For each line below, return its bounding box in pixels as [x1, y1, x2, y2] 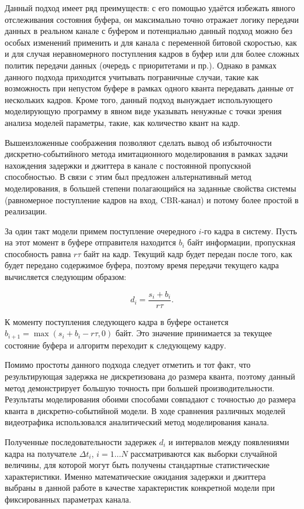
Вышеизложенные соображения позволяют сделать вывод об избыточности [5, 136, 272, 148]
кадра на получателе [5, 447, 77, 459]
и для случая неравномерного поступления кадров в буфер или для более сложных [5, 47, 300, 60]
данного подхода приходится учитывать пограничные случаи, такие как [5, 70, 259, 83]
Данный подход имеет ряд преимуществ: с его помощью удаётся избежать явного [5, 2, 295, 13]
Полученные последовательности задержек [5, 435, 157, 447]
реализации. [5, 205, 47, 217]
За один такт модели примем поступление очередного [5, 224, 196, 237]
